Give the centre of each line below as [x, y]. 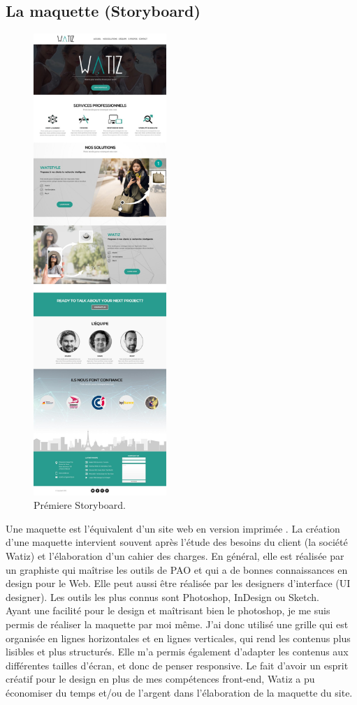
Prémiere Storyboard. [80, 505]
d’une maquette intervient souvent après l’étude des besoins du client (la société [177, 542]
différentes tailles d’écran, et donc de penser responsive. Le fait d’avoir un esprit [177, 665]
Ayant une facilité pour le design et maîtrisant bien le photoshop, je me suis [168, 610]
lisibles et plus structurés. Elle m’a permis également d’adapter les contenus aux [177, 652]
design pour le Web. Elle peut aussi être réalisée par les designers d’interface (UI [178, 583]
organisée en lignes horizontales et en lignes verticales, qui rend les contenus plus [178, 638]
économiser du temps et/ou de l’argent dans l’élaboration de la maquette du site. [179, 692]
